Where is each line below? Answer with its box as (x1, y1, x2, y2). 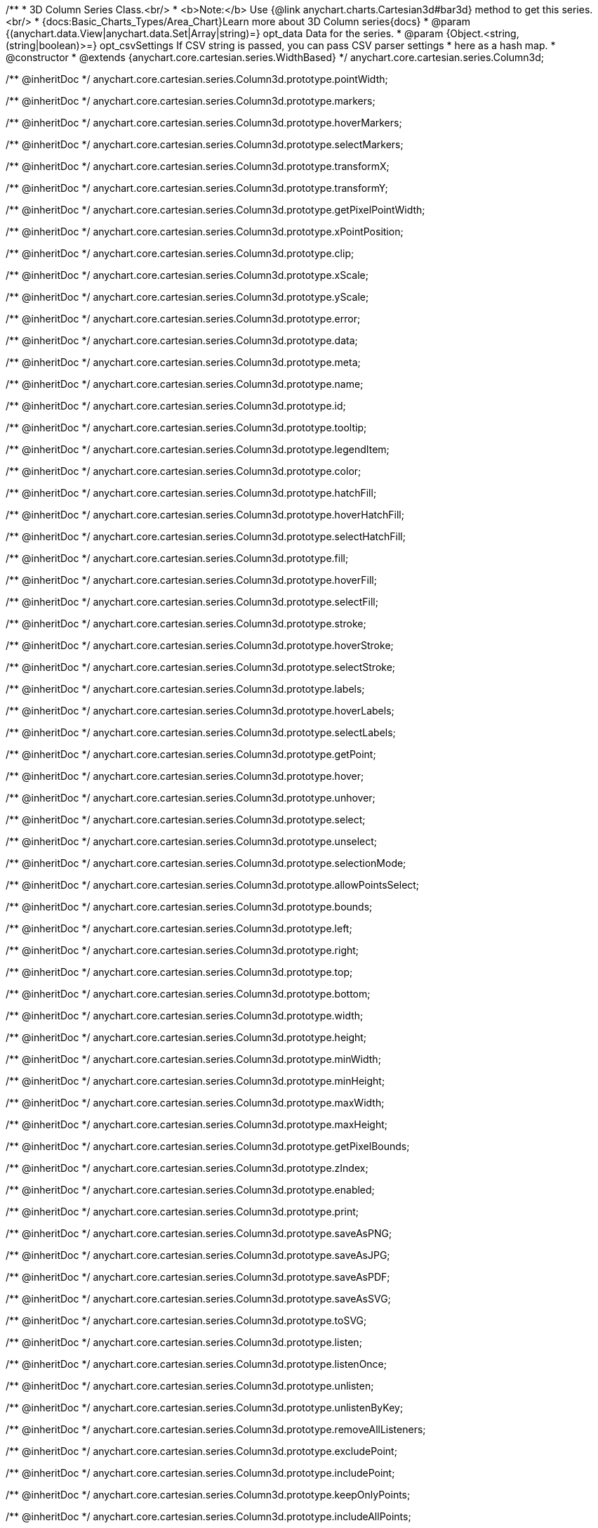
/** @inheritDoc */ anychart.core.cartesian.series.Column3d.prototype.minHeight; (6, 1075, 385, 1087)
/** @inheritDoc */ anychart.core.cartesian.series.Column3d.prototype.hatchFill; (6, 487, 377, 499)
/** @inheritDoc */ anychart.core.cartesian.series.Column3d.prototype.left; (6, 922, 352, 934)
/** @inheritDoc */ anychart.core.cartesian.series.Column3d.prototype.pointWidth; (6, 73, 388, 85)
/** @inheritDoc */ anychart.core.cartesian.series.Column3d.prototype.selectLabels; (6, 726, 396, 738)
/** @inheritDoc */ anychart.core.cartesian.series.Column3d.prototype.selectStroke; (6, 661, 396, 673)
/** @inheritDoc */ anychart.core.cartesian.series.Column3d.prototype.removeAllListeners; (6, 1423, 426, 1435)
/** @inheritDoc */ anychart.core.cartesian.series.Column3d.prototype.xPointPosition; (6, 226, 404, 237)
